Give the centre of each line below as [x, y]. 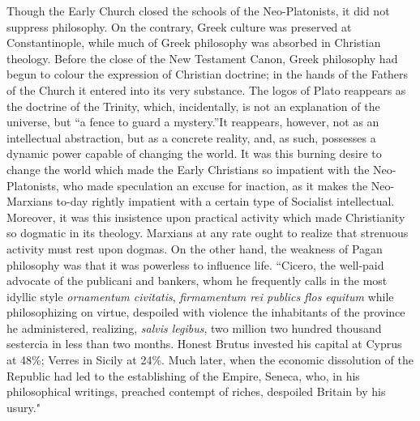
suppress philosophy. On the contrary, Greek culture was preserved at [179, 26]
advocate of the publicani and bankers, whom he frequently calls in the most [197, 281]
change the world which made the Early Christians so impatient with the [188, 169]
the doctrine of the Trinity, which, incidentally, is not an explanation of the [193, 106]
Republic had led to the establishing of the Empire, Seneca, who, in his [183, 375]
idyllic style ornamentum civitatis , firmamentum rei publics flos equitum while [200, 296]
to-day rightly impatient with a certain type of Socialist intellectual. [225, 201]
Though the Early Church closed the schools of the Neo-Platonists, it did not [198, 11]
